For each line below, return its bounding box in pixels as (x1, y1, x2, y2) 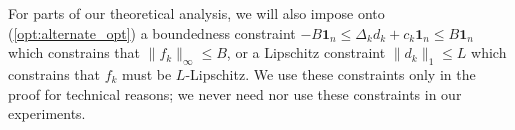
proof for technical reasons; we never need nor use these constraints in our (8, 83, 462, 104)
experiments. (8, 103, 86, 124)
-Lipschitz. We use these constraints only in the (185, 63, 476, 84)
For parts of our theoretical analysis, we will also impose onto (8, 3, 385, 23)
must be (122, 63, 172, 84)
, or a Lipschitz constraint (226, 42, 386, 63)
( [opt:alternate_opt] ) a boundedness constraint (8, 22, 296, 43)
